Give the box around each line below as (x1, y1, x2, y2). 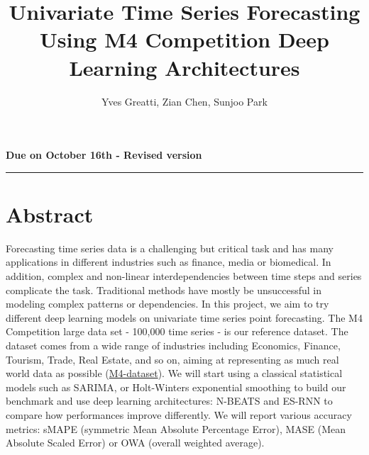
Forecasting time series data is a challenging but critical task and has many (6, 240, 334, 255)
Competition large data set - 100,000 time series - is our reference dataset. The (6, 324, 348, 339)
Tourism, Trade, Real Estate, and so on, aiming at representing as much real (6, 352, 339, 366)
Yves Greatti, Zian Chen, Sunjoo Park (101, 94, 268, 108)
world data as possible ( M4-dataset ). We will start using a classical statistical (6, 366, 343, 381)
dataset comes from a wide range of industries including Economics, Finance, (6, 337, 341, 352)
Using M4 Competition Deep (40, 25, 329, 54)
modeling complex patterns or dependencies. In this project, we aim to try (6, 296, 329, 311)
